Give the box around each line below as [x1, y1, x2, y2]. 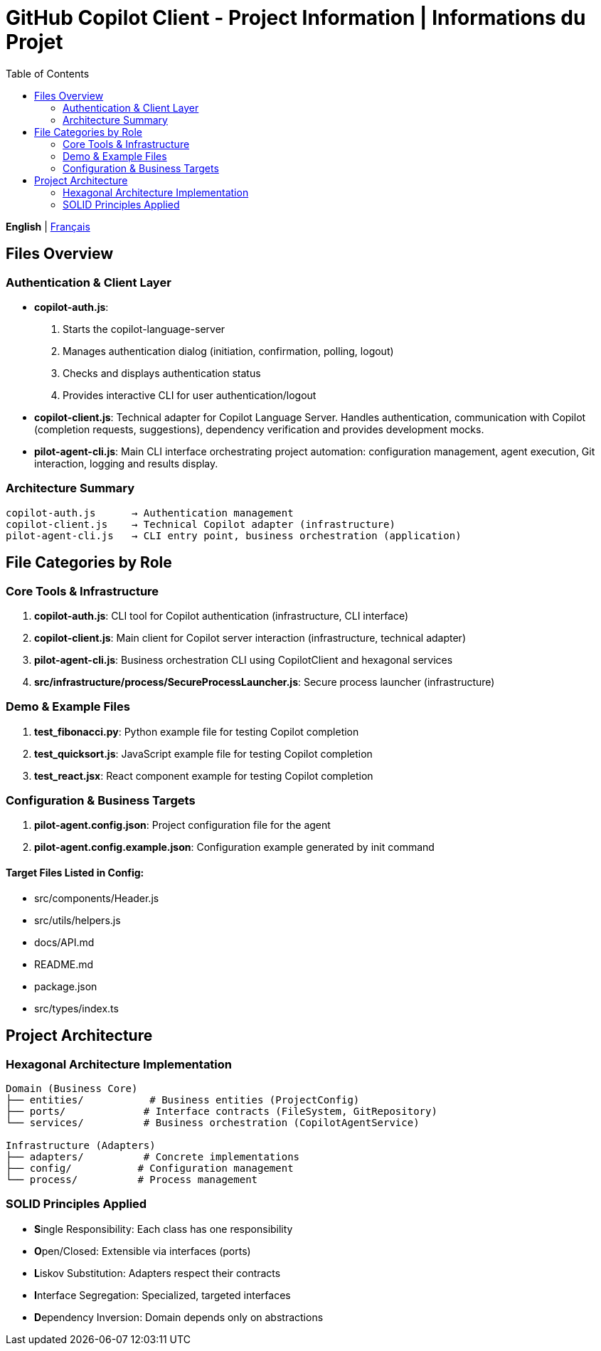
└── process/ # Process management [6, 1173, 258, 1185]
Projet [6, 30, 63, 54]
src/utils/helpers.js [34, 913, 121, 926]
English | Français [6, 220, 90, 233]
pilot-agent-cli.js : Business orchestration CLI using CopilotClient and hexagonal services [34, 653, 453, 666]
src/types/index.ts [34, 1002, 119, 1014]
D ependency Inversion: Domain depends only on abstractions [34, 1310, 324, 1323]
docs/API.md [34, 936, 95, 948]
